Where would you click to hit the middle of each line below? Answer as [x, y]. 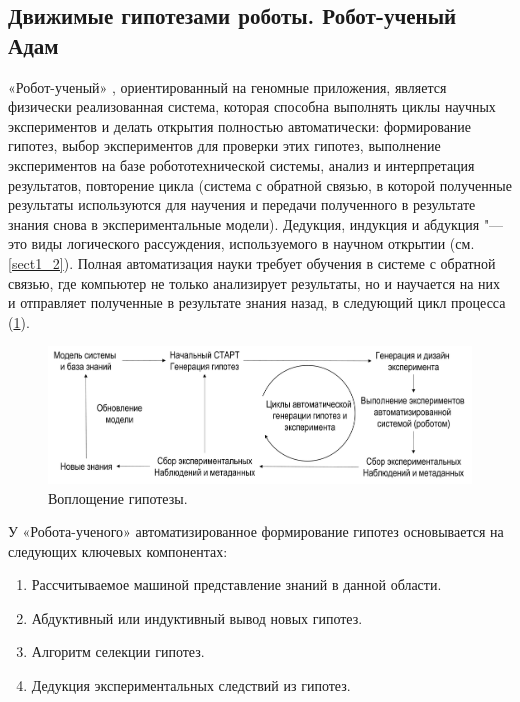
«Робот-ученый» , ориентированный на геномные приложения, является [227, 86]
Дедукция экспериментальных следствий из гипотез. [191, 685]
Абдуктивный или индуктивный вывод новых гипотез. [197, 617]
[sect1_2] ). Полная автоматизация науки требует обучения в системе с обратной [252, 262]
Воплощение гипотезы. [118, 497]
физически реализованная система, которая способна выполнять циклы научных [252, 106]
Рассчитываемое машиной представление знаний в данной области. [236, 584]
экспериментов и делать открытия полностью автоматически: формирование [240, 125]
